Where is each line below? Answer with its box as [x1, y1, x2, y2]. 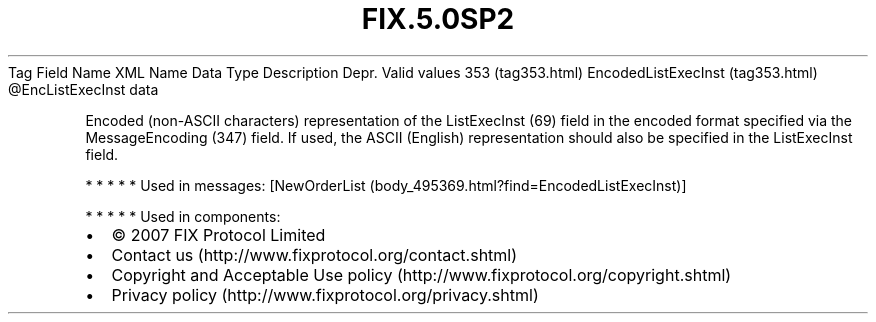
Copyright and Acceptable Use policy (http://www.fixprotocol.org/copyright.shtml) [111, 264, 732, 285]
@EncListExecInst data [8, 80, 159, 98]
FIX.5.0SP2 [361, 2, 515, 36]
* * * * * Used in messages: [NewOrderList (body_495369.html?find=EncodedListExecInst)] [85, 176, 687, 194]
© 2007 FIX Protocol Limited [111, 224, 326, 245]
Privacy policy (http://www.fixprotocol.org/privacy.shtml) [111, 284, 539, 305]
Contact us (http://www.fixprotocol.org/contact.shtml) [111, 244, 518, 265]
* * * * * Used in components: [85, 207, 281, 225]
